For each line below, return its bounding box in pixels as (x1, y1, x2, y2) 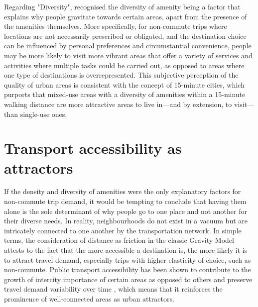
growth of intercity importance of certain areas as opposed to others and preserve (4, 274, 253, 284)
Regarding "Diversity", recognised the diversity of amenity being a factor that (4, 1, 241, 11)
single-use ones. (20, 108, 67, 119)
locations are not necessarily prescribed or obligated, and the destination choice (4, 30, 247, 41)
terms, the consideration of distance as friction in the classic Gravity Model (4, 235, 234, 245)
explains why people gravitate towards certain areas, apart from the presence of (4, 11, 247, 21)
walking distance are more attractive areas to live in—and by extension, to (4, 99, 232, 109)
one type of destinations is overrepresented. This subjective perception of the (4, 70, 239, 80)
